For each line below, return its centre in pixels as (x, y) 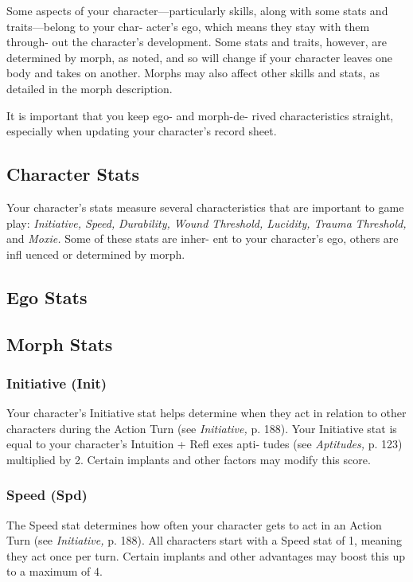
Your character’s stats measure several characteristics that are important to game (205, 207)
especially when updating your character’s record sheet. (142, 131)
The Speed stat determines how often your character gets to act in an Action (194, 524)
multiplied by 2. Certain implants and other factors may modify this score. (189, 459)
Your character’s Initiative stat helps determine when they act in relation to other (206, 413)
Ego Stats (47, 297)
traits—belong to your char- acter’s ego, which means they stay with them (188, 26)
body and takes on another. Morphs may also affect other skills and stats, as (193, 73)
